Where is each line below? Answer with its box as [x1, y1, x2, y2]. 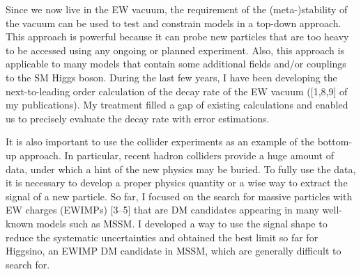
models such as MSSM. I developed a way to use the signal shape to [36, 216, 328, 230]
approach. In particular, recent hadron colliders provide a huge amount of [20, 147, 334, 162]
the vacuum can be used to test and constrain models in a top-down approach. [6, 15, 341, 30]
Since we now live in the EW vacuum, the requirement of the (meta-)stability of [6, 2, 348, 16]
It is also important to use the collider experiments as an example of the [6, 134, 315, 149]
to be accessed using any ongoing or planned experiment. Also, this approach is [6, 42, 344, 57]
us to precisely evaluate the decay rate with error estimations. [6, 111, 270, 125]
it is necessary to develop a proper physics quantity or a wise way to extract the [6, 175, 348, 190]
